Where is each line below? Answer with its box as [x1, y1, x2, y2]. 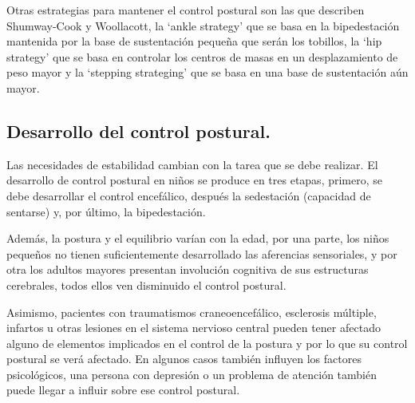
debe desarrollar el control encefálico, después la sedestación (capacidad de [6, 187, 371, 203]
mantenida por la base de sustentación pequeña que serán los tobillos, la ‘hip [6, 33, 382, 49]
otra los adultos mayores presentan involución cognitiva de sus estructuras [6, 261, 369, 278]
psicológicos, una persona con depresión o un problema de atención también [6, 365, 377, 382]
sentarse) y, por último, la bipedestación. [6, 203, 206, 219]
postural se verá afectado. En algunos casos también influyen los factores [6, 350, 362, 367]
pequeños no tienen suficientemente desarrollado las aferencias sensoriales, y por [6, 245, 397, 262]
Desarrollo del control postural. [6, 118, 271, 143]
